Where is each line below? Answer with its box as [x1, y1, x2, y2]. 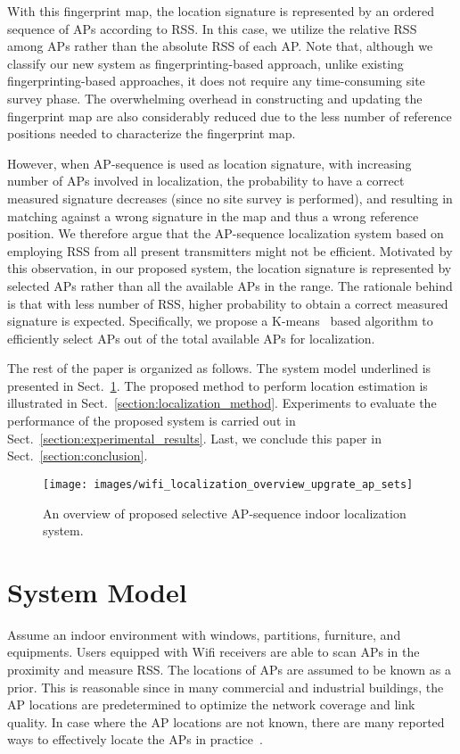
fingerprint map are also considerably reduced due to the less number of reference [7, 106, 452, 125]
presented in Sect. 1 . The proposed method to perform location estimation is [7, 376, 428, 394]
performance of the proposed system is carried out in [7, 411, 296, 430]
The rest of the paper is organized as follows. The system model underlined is [7, 359, 431, 377]
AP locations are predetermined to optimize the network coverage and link [7, 695, 415, 714]
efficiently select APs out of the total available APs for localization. [7, 328, 375, 347]
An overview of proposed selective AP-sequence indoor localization [43, 503, 407, 522]
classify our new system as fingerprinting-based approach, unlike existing [7, 54, 404, 72]
